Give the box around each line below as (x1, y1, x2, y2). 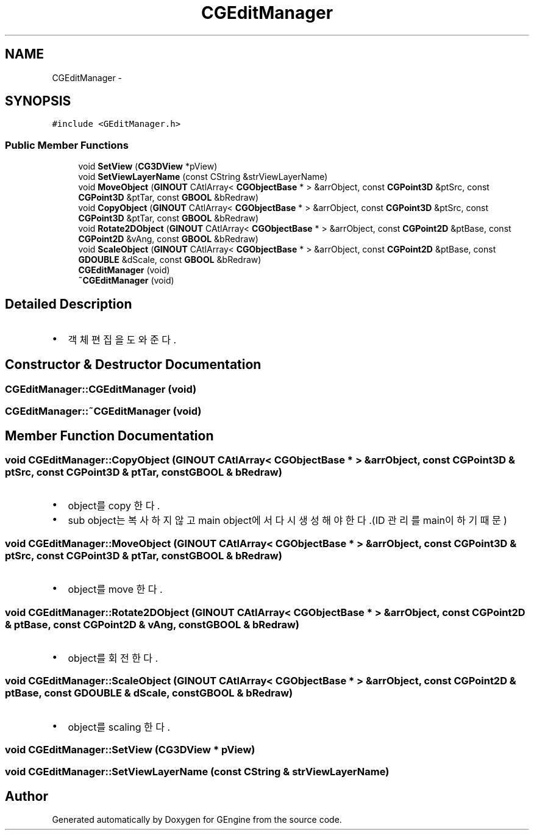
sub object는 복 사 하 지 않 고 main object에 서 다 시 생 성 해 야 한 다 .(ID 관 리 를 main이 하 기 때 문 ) (68, 514, 507, 527)
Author (5, 788, 48, 804)
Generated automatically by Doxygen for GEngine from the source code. (52, 814, 342, 825)
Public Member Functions (5, 138, 129, 151)
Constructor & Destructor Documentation (5, 357, 262, 373)
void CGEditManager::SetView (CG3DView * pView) (5, 744, 255, 756)
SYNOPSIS (5, 93, 71, 109)
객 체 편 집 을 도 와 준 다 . (68, 334, 177, 346)
